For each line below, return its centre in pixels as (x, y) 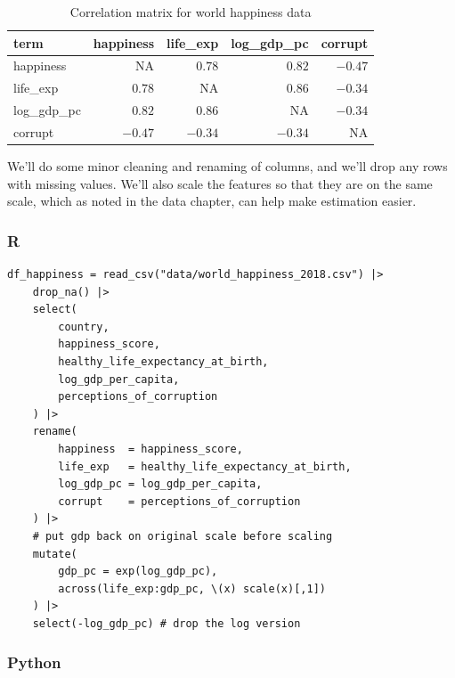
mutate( (55, 554)
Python (34, 662)
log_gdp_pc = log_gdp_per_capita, (160, 484)
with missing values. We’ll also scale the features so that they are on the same (220, 183)
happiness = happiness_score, (150, 449)
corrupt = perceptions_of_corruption (179, 501)
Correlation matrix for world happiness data (191, 12)
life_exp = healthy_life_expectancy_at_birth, (205, 466)
